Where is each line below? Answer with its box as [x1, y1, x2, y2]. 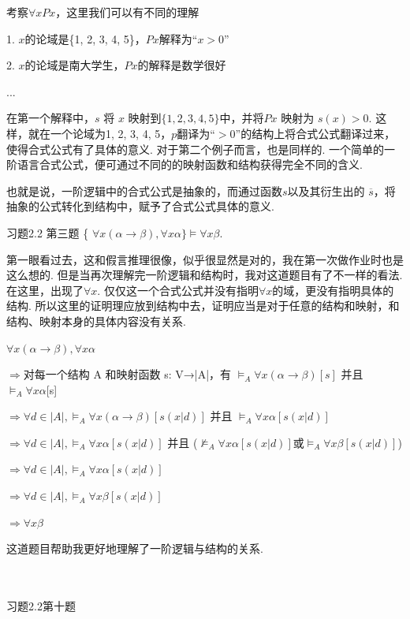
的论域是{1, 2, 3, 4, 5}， [24, 30, 146, 47]
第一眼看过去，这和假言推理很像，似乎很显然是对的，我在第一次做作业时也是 [6, 251, 404, 267]
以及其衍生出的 [287, 182, 365, 199]
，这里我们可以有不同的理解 [55, 4, 199, 20]
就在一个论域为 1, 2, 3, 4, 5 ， [28, 125, 172, 141]
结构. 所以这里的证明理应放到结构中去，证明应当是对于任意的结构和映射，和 [6, 297, 400, 314]
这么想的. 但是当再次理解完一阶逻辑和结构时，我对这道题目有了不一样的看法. [6, 267, 403, 283]
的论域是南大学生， [24, 57, 125, 73]
